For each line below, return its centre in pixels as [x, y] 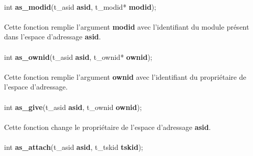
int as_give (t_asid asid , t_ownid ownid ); [73, 107]
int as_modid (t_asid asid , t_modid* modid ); [80, 6]
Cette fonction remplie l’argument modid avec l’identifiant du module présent [127, 26]
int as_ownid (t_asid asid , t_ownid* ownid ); [78, 57]
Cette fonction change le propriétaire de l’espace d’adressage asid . [108, 127]
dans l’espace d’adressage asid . [53, 37]
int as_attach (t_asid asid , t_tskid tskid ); [74, 147]
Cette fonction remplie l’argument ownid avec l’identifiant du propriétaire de [125, 76]
